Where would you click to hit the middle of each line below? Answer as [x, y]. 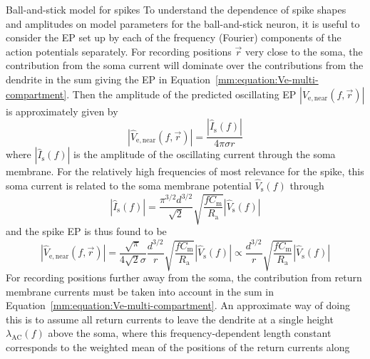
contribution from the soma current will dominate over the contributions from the [185, 65]
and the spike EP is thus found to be [86, 231]
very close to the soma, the [304, 51]
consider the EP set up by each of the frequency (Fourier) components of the [174, 37]
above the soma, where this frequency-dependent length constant [190, 333]
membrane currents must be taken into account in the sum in [140, 291]
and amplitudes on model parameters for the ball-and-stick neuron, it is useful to [183, 23]
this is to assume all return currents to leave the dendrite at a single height [170, 319]
